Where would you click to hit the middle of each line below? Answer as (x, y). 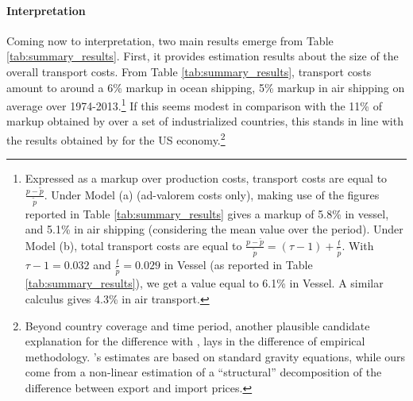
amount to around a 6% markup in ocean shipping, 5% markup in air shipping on (206, 87)
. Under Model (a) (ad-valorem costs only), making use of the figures (212, 194)
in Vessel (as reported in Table (238, 264)
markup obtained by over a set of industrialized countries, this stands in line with (205, 121)
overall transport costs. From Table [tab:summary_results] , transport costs (189, 71)
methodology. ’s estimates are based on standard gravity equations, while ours (215, 356)
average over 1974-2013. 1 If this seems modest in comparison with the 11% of (194, 104)
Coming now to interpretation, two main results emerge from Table (170, 40)
